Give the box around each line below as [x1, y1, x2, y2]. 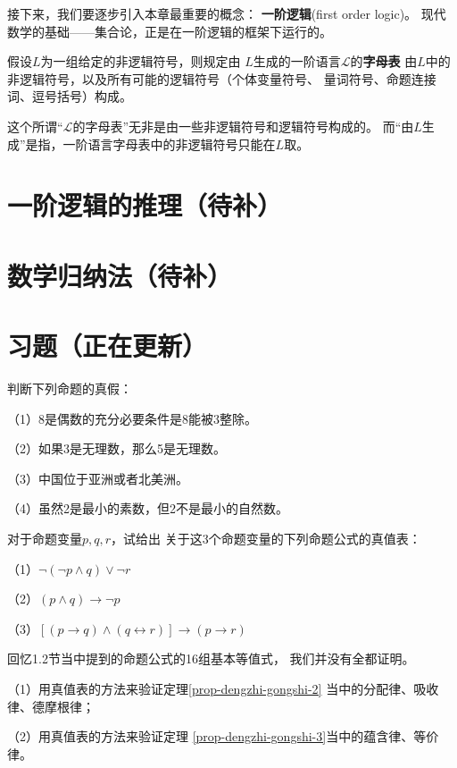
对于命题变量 [7, 529, 82, 547]
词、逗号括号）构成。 [7, 87, 132, 105]
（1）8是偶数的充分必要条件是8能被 [7, 409, 213, 427]
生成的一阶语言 [253, 52, 341, 71]
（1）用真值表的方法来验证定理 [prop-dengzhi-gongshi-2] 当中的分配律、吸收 [7, 679, 439, 697]
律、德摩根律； [7, 696, 95, 715]
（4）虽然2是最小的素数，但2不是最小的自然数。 [7, 499, 288, 518]
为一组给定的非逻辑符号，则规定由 [40, 52, 241, 71]
